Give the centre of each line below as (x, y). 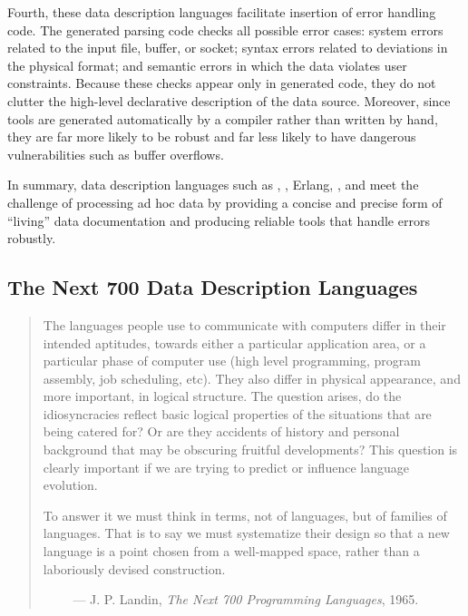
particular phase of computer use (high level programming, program (232, 361)
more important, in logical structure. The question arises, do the (222, 396)
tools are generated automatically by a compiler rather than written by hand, (223, 118)
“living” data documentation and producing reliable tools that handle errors (219, 220)
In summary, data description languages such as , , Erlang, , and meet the (213, 185)
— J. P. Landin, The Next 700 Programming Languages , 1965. (246, 599)
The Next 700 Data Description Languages (213, 287)
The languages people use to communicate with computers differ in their (244, 324)
